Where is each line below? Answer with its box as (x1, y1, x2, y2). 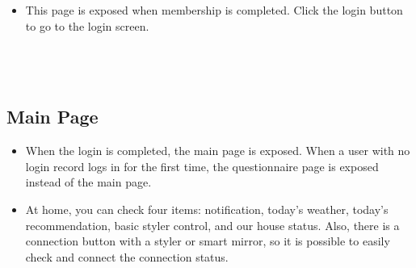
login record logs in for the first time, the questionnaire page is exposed (25, 157, 379, 174)
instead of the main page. (25, 174, 152, 191)
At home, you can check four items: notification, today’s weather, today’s (25, 200, 389, 217)
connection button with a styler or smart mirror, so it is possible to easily (25, 232, 390, 249)
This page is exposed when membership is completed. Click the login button (25, 2, 403, 18)
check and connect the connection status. (25, 248, 229, 265)
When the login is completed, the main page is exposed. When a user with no (25, 142, 410, 159)
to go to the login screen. (25, 17, 149, 34)
